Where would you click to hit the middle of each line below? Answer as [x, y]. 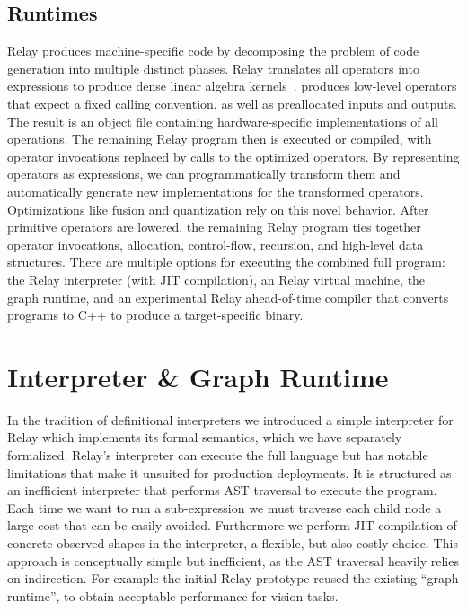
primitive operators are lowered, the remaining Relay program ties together [214, 227]
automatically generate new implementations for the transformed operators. [216, 191]
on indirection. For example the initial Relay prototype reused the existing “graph [233, 578]
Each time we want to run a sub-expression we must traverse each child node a [225, 507]
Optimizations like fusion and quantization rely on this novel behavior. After [218, 209]
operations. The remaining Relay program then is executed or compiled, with [220, 139]
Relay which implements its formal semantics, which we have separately [205, 437]
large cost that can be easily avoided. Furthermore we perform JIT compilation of [232, 525]
